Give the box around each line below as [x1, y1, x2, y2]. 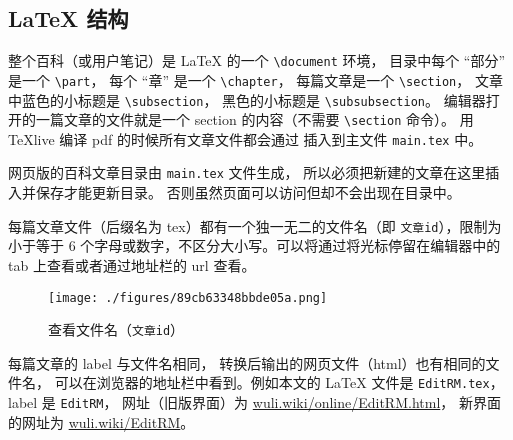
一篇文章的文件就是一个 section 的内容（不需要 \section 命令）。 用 [35, 109, 474, 130]
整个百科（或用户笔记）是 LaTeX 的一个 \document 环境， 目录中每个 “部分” [8, 50, 506, 71]
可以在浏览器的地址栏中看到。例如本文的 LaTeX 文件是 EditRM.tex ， [54, 372, 504, 393]
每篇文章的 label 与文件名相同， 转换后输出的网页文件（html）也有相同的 [8, 352, 486, 373]
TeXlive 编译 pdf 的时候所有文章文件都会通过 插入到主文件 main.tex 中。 [8, 128, 483, 149]
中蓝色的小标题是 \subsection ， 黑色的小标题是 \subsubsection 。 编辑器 [8, 89, 486, 110]
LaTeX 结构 [8, 3, 129, 34]
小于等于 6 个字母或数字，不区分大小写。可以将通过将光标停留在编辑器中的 [8, 235, 501, 256]
